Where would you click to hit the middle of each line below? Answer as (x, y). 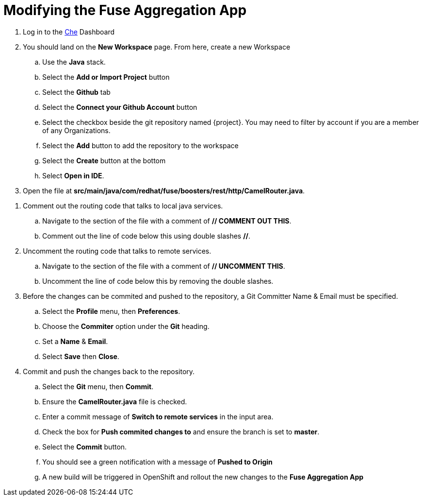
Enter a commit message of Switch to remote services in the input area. (158, 416)
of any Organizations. (76, 130)
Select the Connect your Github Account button (120, 107)
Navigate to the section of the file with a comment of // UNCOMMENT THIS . (164, 266)
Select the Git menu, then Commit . (98, 386)
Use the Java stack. (74, 62)
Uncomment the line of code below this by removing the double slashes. (158, 281)
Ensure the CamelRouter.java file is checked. (115, 401)
